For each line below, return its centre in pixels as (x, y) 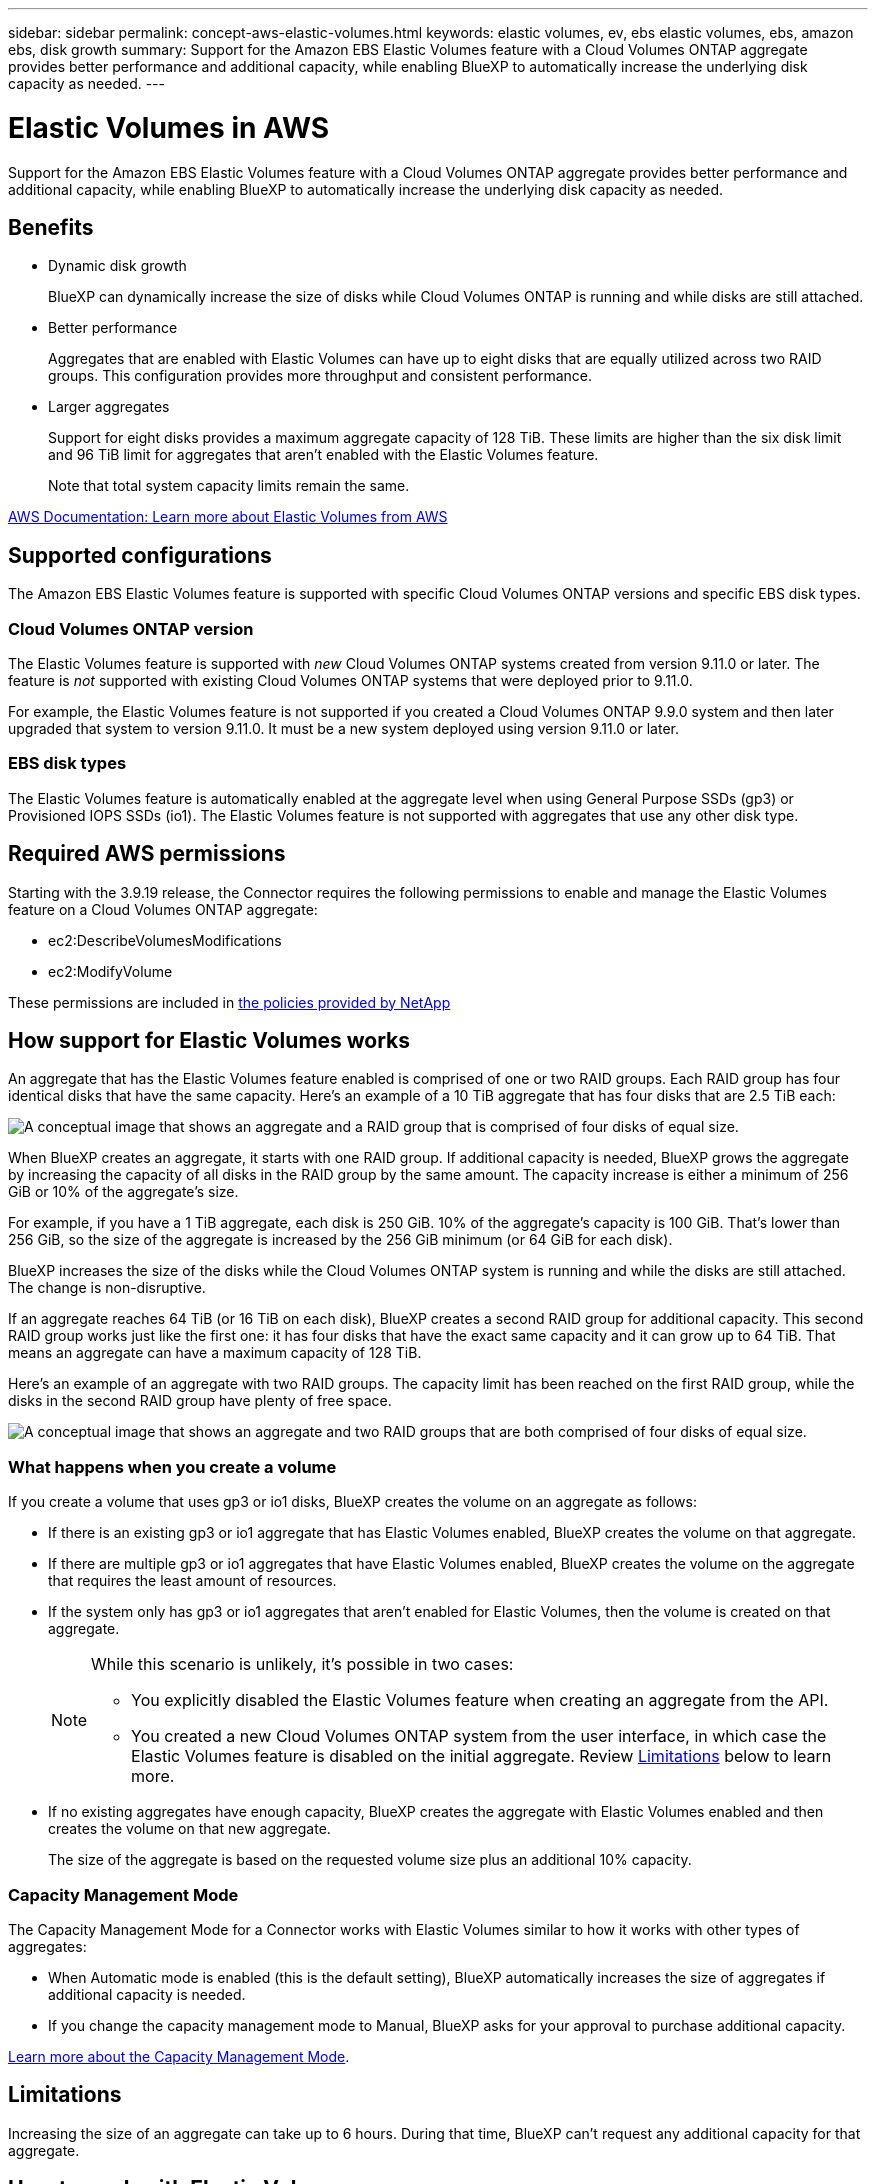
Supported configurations (140, 555)
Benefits (51, 227)
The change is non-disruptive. (107, 1288)
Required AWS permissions (147, 854)
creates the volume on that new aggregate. (189, 1829)
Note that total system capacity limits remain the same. (229, 486)
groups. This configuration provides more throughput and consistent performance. (320, 376)
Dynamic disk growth (117, 266)
